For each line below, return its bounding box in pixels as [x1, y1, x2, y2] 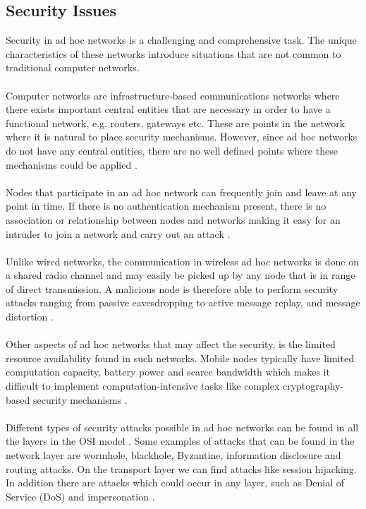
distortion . [6, 309, 54, 324]
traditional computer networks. [6, 60, 140, 75]
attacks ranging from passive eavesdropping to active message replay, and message [6, 295, 360, 310]
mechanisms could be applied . [6, 157, 138, 172]
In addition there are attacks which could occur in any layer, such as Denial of [6, 475, 345, 490]
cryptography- [282, 378, 344, 393]
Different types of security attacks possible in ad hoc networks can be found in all [6, 419, 359, 434]
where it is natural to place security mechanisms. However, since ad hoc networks [6, 129, 358, 144]
